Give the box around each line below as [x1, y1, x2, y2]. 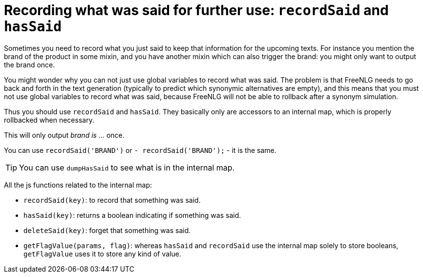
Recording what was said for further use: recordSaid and [4, 2, 389, 19]
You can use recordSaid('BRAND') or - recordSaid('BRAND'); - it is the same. [4, 146, 276, 154]
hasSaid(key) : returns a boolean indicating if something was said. [23, 211, 241, 219]
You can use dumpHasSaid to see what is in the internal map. [19, 162, 235, 172]
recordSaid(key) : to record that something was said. [23, 195, 201, 204]
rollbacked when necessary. [4, 115, 94, 124]
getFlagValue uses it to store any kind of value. [23, 249, 181, 258]
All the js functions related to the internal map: [4, 180, 152, 189]
